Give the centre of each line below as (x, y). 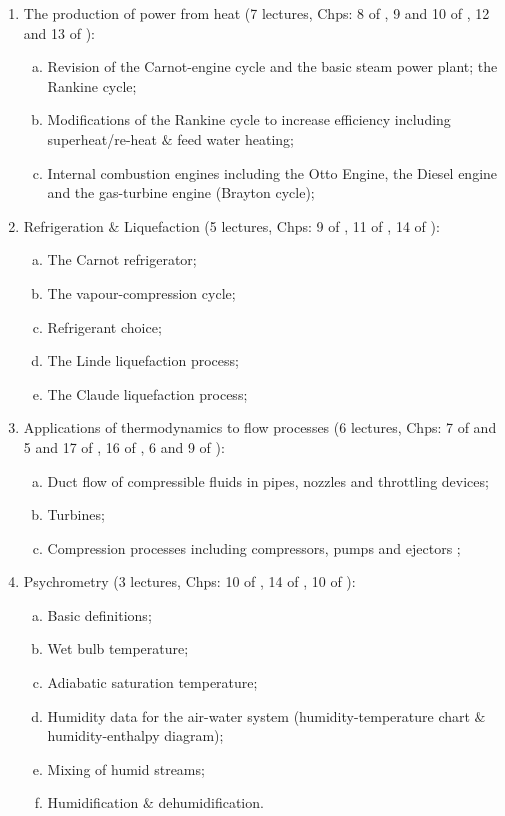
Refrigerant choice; (104, 326)
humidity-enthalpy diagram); (135, 735)
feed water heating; (235, 138)
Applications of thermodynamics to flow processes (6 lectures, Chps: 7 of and (260, 427)
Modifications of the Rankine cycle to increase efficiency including (249, 119)
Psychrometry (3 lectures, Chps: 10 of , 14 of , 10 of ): (189, 581)
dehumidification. (211, 802)
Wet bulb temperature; (118, 648)
